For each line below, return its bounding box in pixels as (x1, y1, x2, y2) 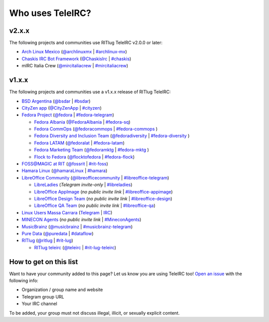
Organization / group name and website (21, 287, 103, 293)
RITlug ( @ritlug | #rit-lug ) (21, 237, 73, 244)
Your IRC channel (21, 301, 57, 307)
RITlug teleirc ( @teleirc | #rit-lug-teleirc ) (34, 244, 117, 250)
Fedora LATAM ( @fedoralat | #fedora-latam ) (34, 140, 125, 146)
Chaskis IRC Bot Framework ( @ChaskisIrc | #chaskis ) (21, 55, 132, 62)
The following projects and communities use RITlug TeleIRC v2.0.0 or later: (9, 40, 163, 46)
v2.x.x (9, 26, 30, 35)
